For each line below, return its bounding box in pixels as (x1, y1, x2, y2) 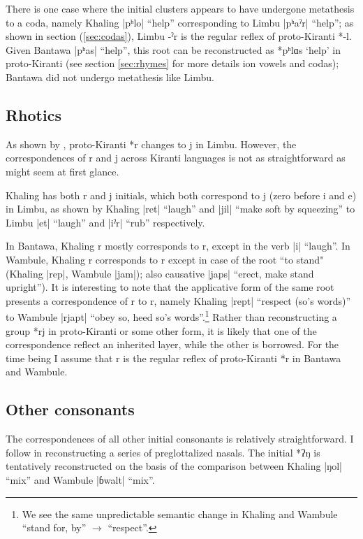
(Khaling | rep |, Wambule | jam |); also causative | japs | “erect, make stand (6, 266, 314, 280)
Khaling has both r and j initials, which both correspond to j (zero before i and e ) (6, 187, 357, 202)
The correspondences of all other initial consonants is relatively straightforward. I (6, 431, 354, 446)
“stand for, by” (22, 520, 87, 535)
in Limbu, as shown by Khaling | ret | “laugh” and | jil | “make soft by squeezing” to (6, 201, 355, 216)
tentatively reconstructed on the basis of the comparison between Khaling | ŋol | (6, 459, 342, 473)
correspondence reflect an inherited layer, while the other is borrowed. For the (6, 337, 339, 352)
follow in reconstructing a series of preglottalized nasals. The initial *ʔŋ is (6, 445, 320, 459)
